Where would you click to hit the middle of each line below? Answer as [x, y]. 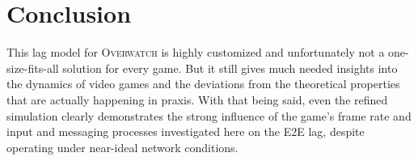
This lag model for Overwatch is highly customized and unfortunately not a [196, 52]
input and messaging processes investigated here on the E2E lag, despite [186, 131]
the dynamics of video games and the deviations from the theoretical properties [203, 84]
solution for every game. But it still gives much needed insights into [230, 68]
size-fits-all [33, 68]
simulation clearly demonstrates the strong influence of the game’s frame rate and [209, 115]
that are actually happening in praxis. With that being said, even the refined [197, 99]
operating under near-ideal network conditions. [122, 147]
